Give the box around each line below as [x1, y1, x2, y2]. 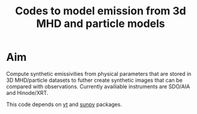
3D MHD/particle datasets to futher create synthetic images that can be [6, 76, 183, 84]
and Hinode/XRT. [6, 89, 49, 96]
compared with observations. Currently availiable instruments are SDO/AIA [6, 82, 190, 90]
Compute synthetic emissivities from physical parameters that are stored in [6, 70, 192, 77]
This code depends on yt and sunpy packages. [6, 100, 122, 108]
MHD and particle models [36, 17, 165, 30]
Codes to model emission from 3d [14, 4, 187, 18]
